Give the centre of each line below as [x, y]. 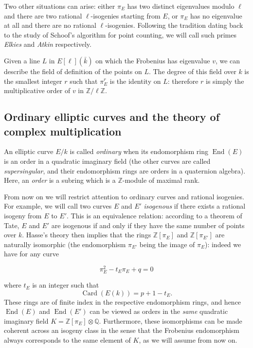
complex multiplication [63, 131]
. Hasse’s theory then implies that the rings [87, 235]
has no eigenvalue [216, 15]
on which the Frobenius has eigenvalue [153, 60]
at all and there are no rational [50, 25]
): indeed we [223, 244]
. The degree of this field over [192, 71]
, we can [228, 60]
